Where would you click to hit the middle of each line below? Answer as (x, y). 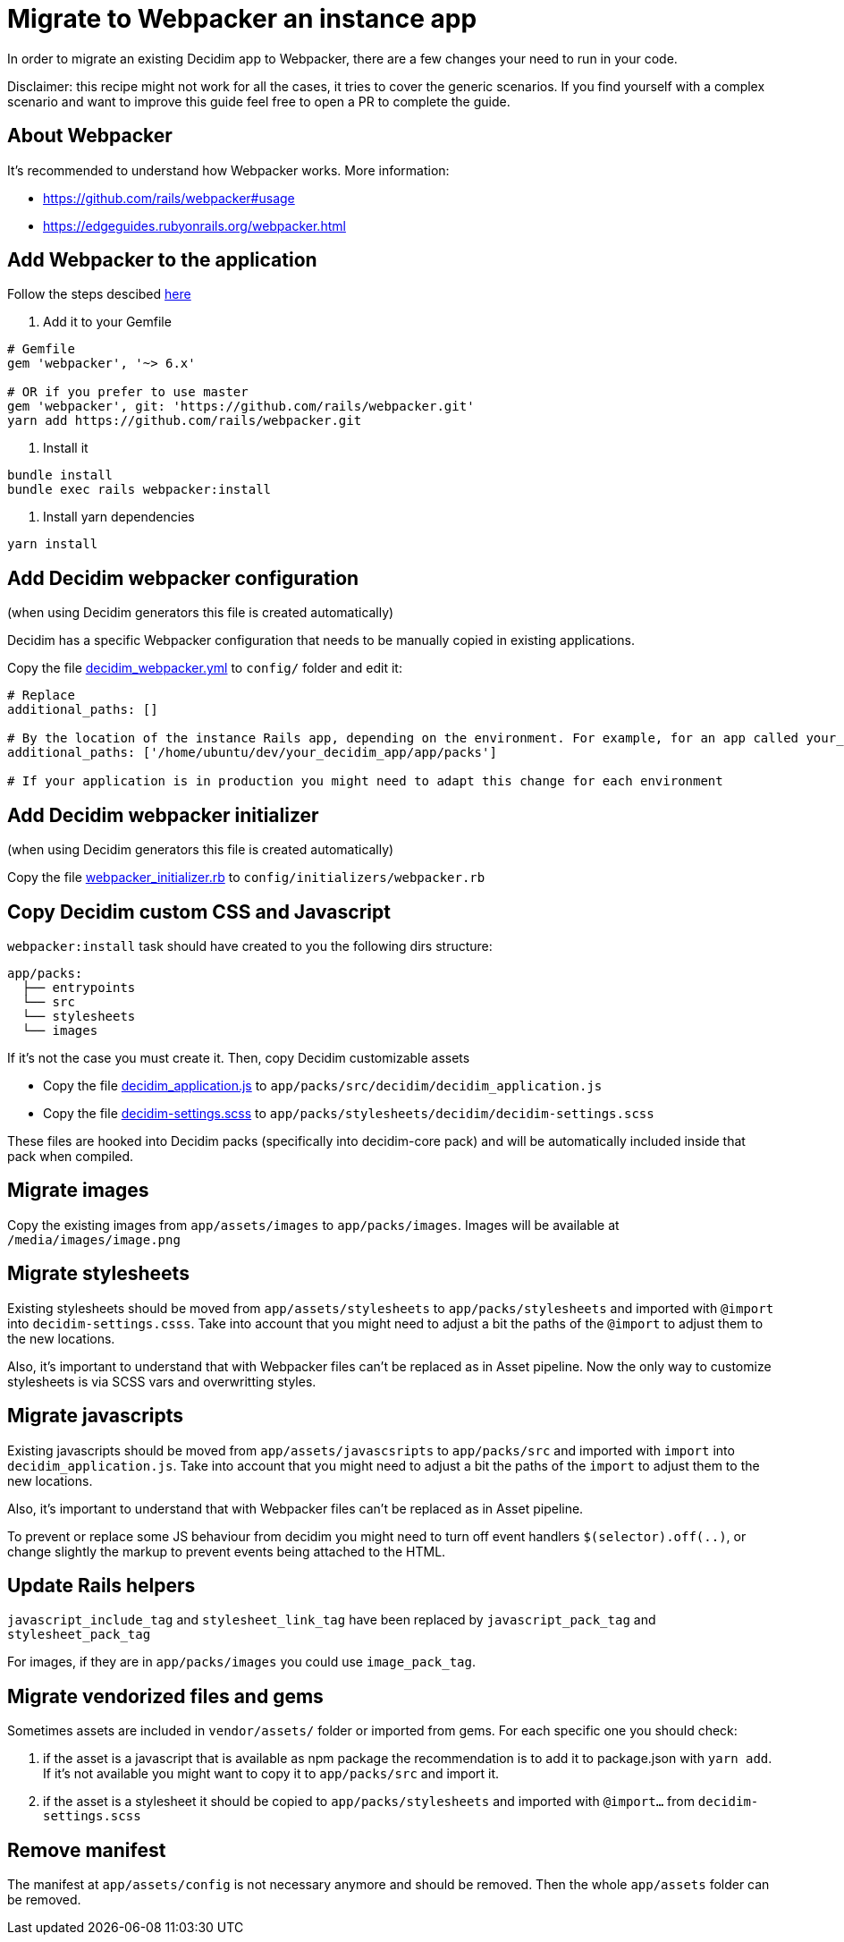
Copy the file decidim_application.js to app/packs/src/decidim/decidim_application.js (323, 1085)
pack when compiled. (71, 1156)
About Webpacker (90, 136)
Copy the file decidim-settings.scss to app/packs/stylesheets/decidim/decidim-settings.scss (349, 1113)
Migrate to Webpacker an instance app (242, 19)
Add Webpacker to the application (162, 260)
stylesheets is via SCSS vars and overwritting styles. (162, 1381)
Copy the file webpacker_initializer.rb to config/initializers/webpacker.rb (246, 878)
